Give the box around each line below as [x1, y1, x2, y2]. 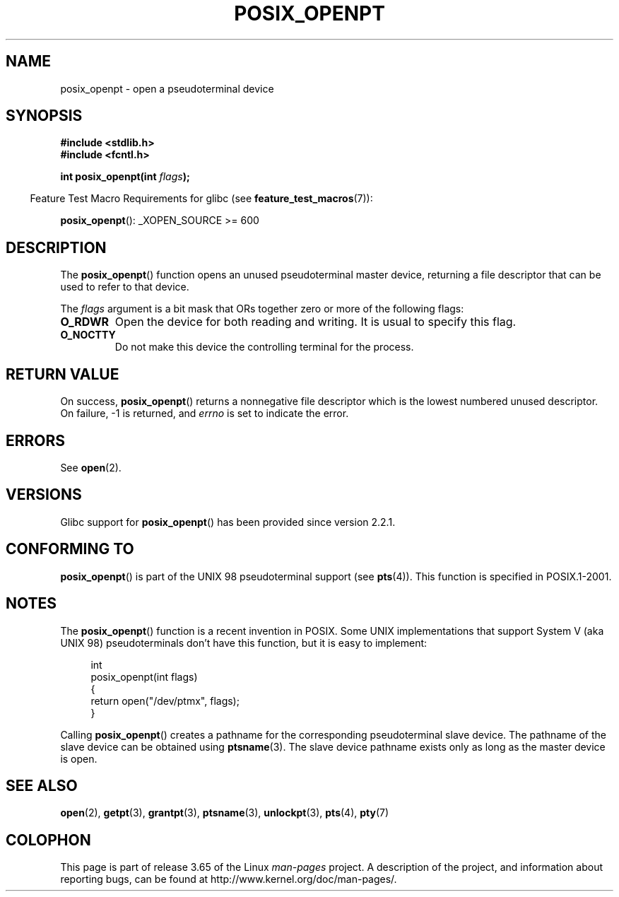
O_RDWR [60, 315, 110, 329]
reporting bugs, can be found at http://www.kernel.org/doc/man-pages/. [60, 873, 397, 886]
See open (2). [60, 461, 122, 474]
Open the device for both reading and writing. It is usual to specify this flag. [114, 315, 517, 329]
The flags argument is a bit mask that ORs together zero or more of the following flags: [60, 303, 464, 315]
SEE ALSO [6, 776, 78, 795]
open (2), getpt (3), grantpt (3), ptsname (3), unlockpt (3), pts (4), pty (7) [60, 807, 389, 819]
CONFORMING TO [6, 540, 134, 558]
